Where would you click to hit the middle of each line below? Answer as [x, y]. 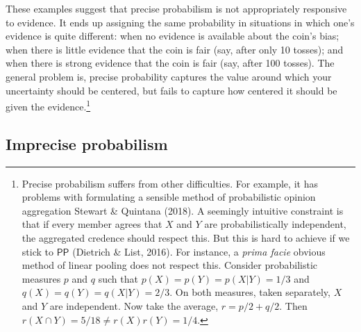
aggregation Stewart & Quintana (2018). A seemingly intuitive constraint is [183, 210]
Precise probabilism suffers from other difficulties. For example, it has [170, 183]
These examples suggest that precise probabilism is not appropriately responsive [176, 8]
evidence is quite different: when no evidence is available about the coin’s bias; [173, 36]
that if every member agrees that [92, 224]
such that [118, 278]
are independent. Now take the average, [134, 305]
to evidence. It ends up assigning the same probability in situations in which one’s [180, 22]
